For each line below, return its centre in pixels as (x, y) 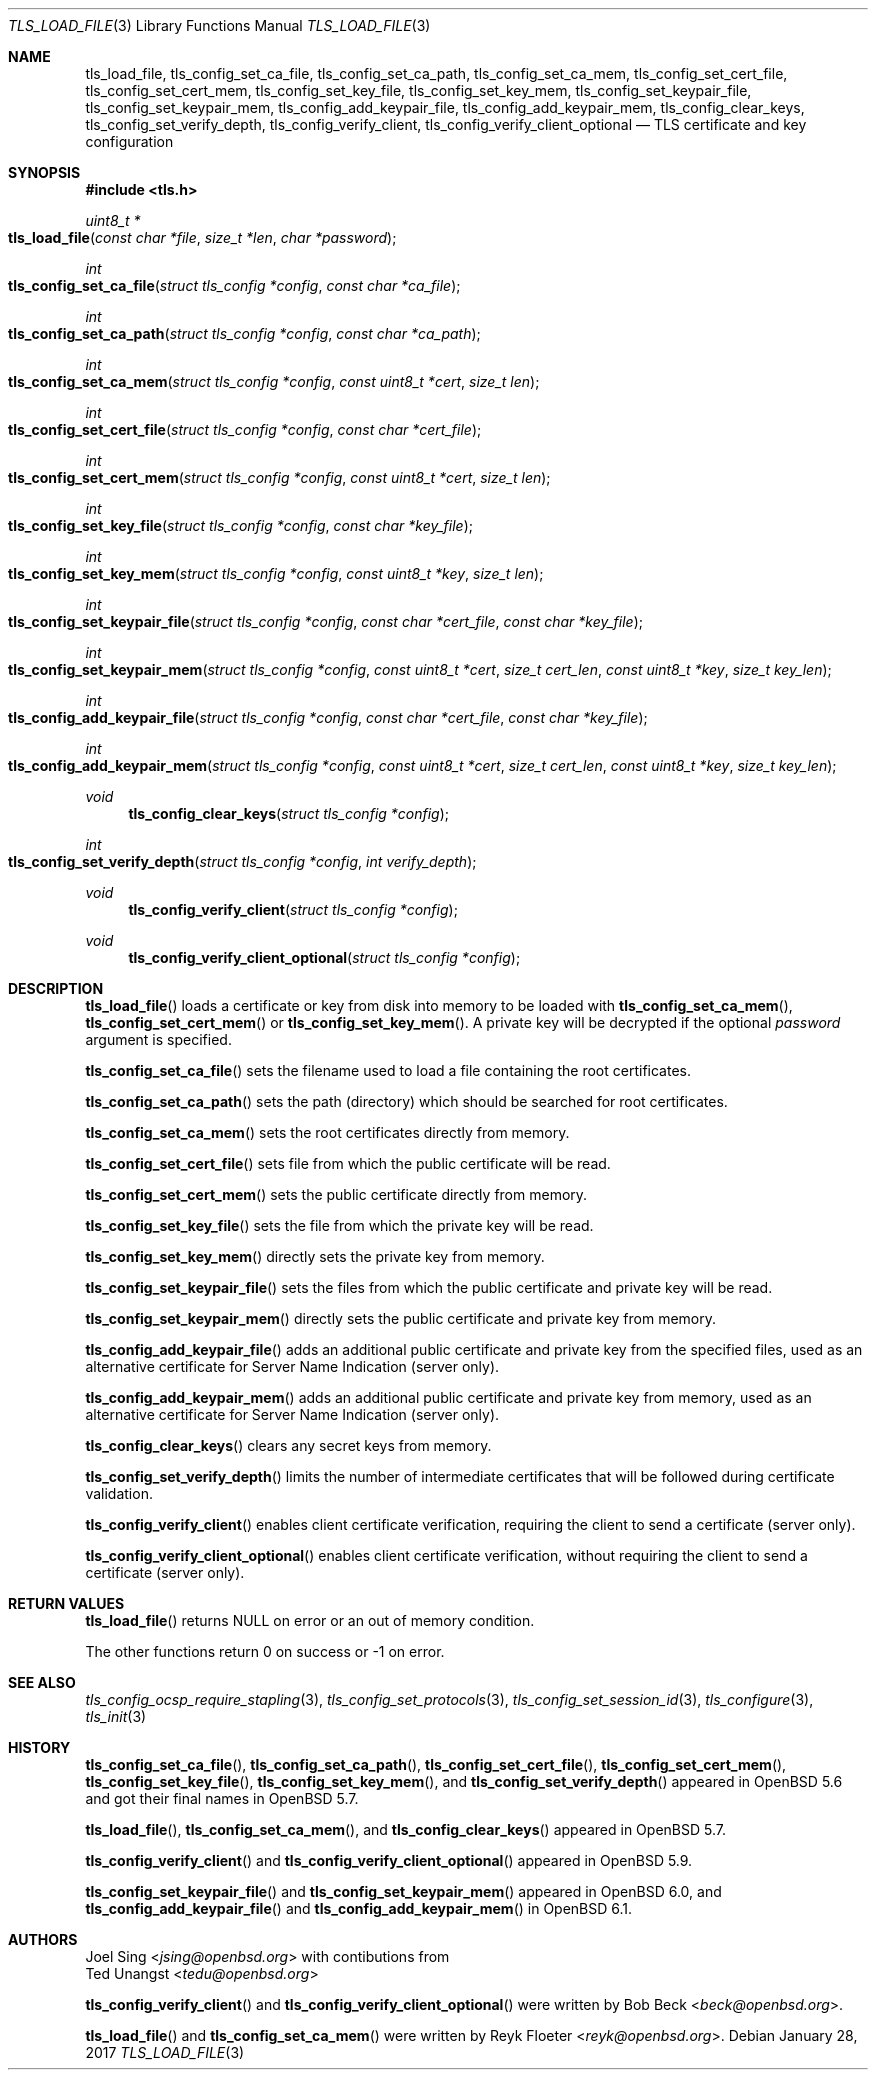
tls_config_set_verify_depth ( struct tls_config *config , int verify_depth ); (242, 861)
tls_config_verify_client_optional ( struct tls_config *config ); (324, 957)
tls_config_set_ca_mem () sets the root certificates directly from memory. (327, 1132)
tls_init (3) (116, 1716)
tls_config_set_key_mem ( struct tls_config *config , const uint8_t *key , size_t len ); (276, 573)
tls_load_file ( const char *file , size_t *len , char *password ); (202, 237)
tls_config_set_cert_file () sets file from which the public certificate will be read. (348, 1163)
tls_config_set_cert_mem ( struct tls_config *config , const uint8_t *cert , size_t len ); (279, 477)
